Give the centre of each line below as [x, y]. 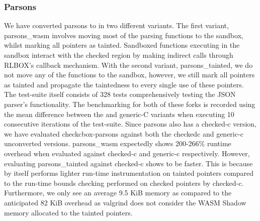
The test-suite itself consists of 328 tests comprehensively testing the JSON [120, 94]
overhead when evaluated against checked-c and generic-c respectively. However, [127, 153]
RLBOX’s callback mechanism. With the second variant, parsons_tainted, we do [128, 65]
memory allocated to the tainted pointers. [68, 212]
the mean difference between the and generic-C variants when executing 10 [119, 114]
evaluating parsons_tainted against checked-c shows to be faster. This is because [128, 163]
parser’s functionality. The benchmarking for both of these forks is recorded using [130, 104]
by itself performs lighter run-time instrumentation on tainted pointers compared [129, 173]
